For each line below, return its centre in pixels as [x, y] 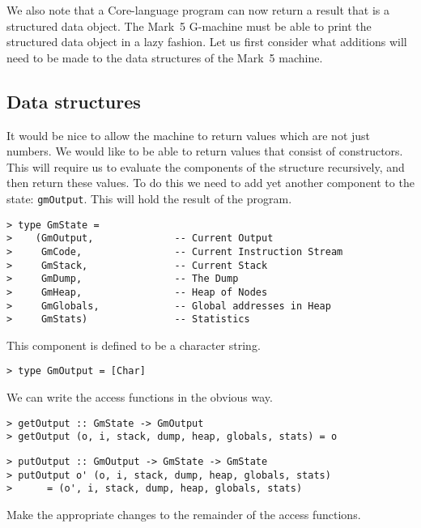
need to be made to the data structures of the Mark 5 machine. [165, 57]
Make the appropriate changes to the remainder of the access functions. [184, 514]
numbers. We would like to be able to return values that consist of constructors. [205, 151]
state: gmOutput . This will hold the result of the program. [149, 198]
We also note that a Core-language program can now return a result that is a [198, 10]
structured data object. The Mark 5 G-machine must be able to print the [189, 26]
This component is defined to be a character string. [134, 345]
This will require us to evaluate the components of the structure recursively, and [206, 166]
